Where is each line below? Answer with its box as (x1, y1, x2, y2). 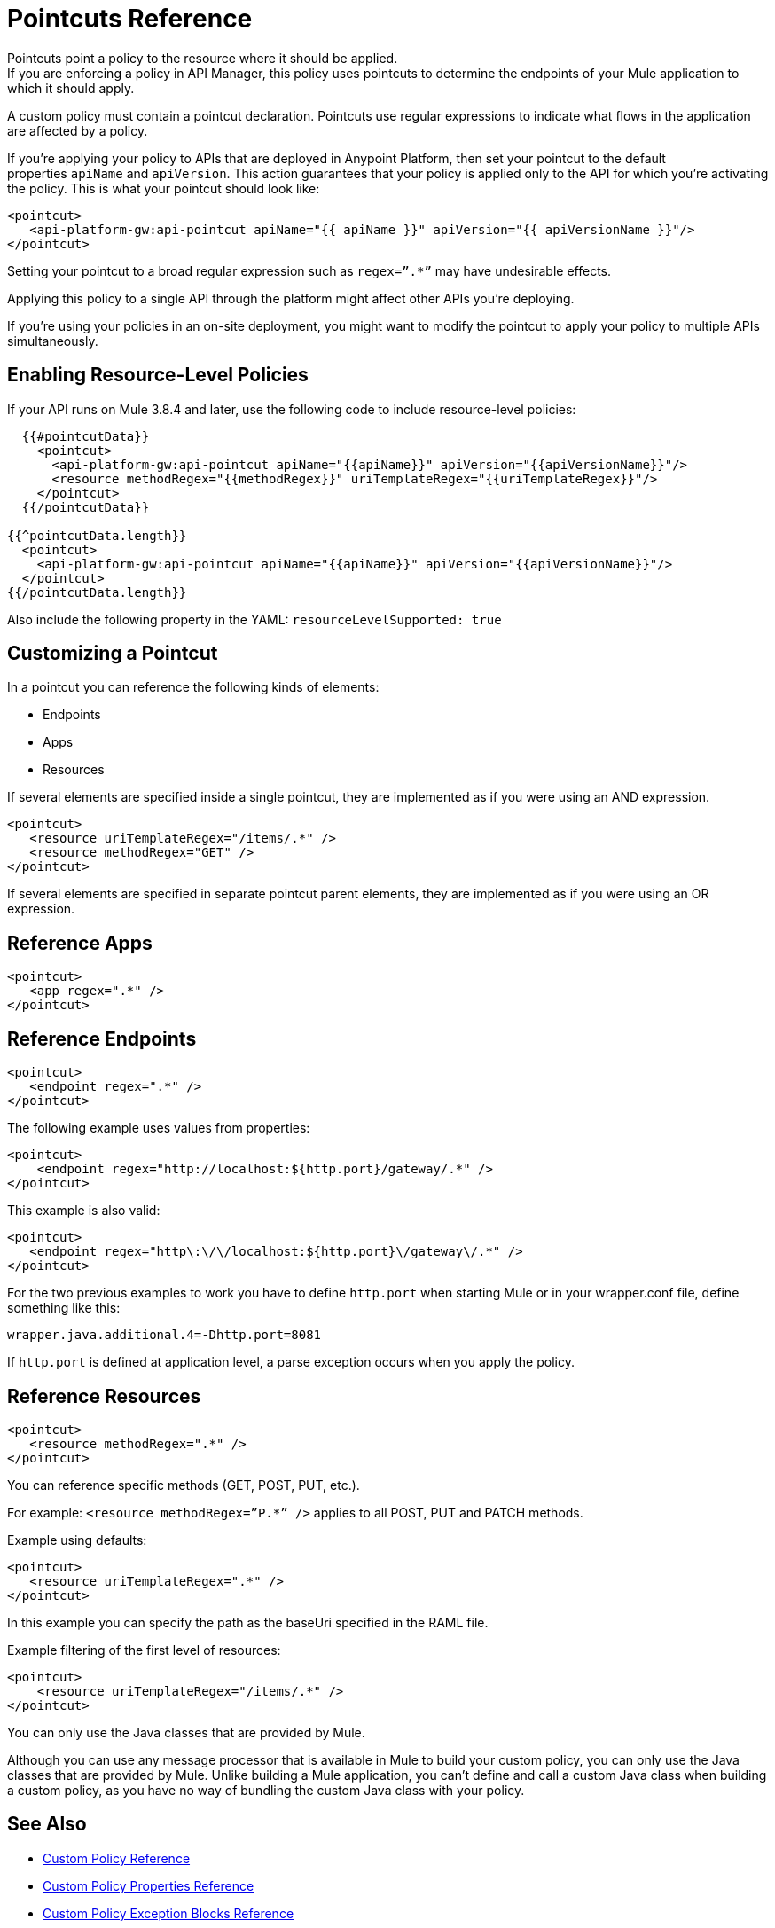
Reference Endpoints (7, 1027, 197, 1050)
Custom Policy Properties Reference (43, 1877, 254, 1893)
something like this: (7, 1300, 121, 1316)
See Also (7, 1813, 87, 1836)
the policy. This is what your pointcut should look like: (7, 180, 320, 196)
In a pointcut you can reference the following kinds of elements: (7, 679, 380, 695)
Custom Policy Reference (43, 1850, 191, 1866)
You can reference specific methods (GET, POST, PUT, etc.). (7, 1477, 360, 1493)
